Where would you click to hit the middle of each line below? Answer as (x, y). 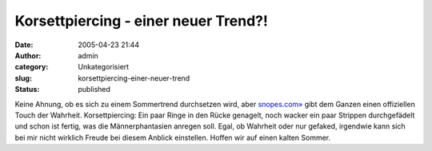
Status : (27, 89)
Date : (24, 45)
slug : (23, 78)
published (94, 89)
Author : (28, 55)
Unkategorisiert (104, 67)
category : (32, 67)
